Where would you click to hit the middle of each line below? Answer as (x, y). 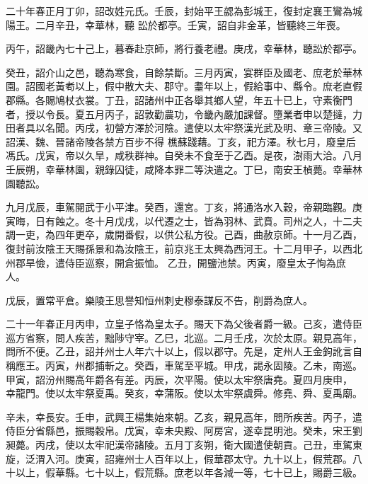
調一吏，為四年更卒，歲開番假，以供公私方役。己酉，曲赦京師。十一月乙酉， (184, 235)
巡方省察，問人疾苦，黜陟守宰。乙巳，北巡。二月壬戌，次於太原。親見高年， (184, 337)
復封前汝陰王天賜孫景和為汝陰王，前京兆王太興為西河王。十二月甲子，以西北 (184, 248)
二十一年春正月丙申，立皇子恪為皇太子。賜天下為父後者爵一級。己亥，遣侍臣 (184, 324)
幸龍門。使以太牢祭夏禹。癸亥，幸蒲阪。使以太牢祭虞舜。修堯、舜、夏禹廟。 (184, 393)
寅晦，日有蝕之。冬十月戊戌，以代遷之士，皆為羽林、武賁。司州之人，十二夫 (184, 220)
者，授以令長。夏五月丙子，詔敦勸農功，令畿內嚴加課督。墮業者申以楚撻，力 (184, 114)
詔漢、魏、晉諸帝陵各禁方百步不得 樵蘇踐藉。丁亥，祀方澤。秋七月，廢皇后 (181, 141)
